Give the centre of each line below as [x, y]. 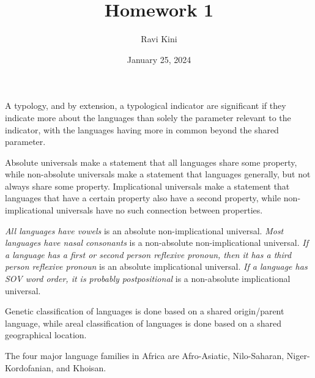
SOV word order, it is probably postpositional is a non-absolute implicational [148, 279]
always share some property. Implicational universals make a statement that [147, 186]
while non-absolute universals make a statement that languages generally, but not [158, 174]
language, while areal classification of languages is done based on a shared [143, 323]
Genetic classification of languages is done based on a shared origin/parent [145, 311]
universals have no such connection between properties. [160, 210]
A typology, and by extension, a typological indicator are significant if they [146, 106]
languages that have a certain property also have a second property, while [143, 198]
